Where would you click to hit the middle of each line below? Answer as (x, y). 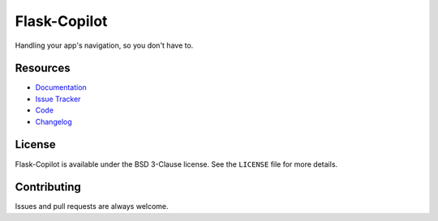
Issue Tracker (58, 99)
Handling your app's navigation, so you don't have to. (104, 45)
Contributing (48, 187)
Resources (43, 68)
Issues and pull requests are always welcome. (92, 206)
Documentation (61, 87)
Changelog (54, 121)
